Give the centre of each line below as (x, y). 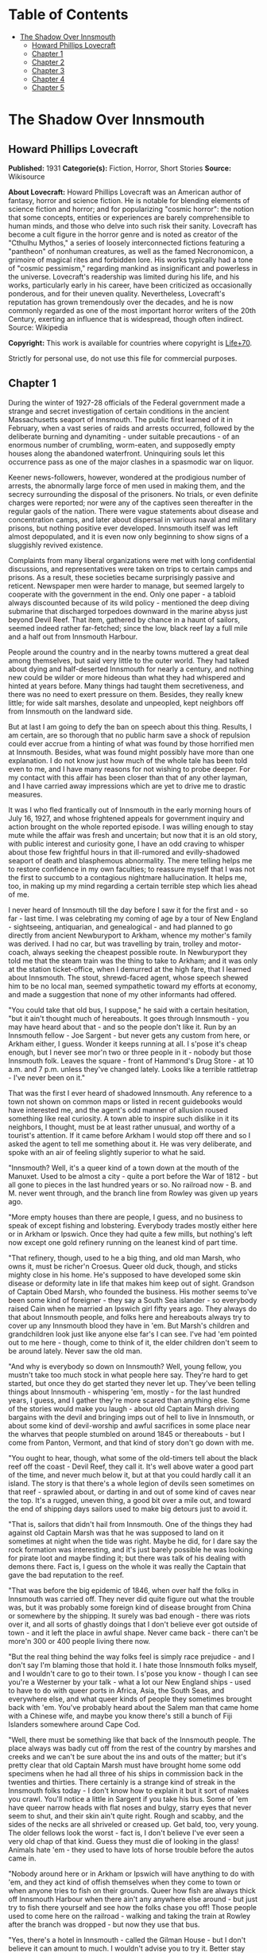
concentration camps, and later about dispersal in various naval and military (132, 519)
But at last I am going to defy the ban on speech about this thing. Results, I (130, 726)
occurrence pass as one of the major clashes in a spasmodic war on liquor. (131, 462)
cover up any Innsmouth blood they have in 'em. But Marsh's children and (129, 1325)
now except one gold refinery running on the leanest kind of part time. (123, 1242)
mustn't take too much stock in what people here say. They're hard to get (128, 1375)
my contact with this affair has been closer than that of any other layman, (128, 777)
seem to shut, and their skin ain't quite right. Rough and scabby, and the (126, 1816)
